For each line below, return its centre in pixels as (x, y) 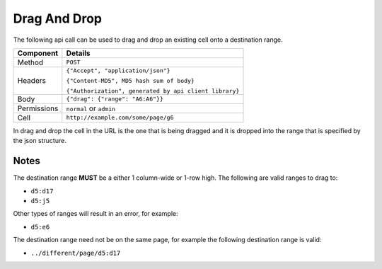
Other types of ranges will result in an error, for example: (95, 214)
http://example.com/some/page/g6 (120, 118)
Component (38, 53)
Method (30, 62)
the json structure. (40, 141)
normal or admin (91, 108)
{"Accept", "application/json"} (118, 70)
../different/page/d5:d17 (76, 253)
